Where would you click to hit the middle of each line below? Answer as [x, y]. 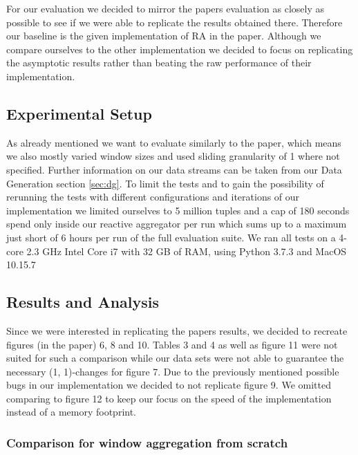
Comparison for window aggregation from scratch [147, 442]
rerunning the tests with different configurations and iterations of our [153, 197]
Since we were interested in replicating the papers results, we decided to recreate [177, 330]
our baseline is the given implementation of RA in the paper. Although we [164, 36]
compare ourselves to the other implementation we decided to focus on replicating [180, 49]
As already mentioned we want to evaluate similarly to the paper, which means [174, 142]
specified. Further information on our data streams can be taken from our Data [174, 169]
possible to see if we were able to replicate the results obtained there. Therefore [175, 22]
